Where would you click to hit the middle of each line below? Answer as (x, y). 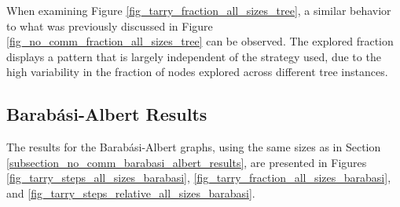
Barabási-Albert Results (107, 114)
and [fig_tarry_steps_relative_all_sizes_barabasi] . (131, 192)
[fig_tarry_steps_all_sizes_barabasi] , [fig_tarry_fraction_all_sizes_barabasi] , (199, 178)
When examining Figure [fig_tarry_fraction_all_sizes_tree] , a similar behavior (199, 10)
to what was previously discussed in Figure (110, 25)
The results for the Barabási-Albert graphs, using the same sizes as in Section (194, 147)
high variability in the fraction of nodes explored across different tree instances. (197, 72)
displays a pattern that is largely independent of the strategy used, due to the (194, 56)
